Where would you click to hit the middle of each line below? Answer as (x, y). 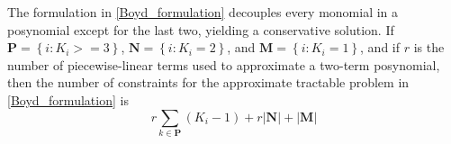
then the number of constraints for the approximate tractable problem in (208, 82)
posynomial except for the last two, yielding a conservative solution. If (201, 29)
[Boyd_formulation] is (68, 99)
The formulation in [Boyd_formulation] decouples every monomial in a (203, 12)
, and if (380, 47)
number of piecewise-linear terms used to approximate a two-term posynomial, (224, 64)
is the (429, 47)
